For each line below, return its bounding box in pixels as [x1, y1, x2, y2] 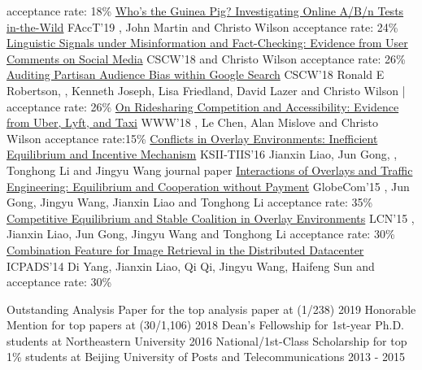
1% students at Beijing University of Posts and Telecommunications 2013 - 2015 [7, 348, 406, 365]
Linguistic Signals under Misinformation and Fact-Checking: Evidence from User [7, 34, 408, 51]
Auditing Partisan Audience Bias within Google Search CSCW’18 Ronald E [7, 66, 385, 83]
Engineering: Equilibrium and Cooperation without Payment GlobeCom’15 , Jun [7, 177, 410, 194]
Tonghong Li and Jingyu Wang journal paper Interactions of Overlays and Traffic [7, 161, 413, 178]
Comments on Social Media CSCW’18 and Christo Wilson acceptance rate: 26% [7, 50, 406, 67]
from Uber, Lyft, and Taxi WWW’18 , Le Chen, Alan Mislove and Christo [7, 114, 378, 131]
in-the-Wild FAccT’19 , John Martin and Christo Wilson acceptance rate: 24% [7, 18, 398, 35]
